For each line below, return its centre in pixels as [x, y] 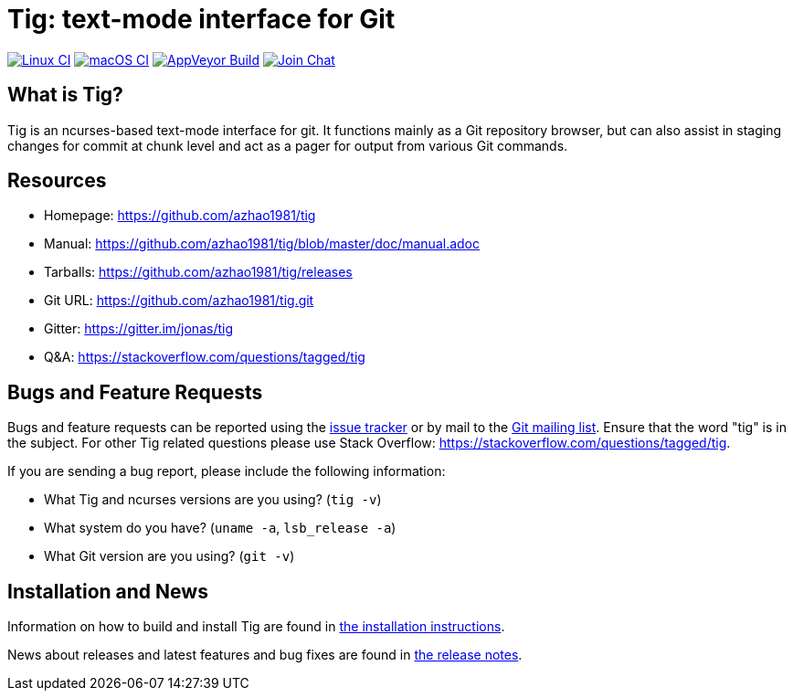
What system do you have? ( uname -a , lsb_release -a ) [220, 528]
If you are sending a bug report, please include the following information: [227, 471]
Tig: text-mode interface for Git [201, 19]
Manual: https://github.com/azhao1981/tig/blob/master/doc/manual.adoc [262, 244]
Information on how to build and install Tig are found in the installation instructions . [256, 627]
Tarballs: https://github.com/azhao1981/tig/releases [198, 272]
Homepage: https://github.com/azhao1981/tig [180, 216]
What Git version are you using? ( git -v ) [169, 556]
